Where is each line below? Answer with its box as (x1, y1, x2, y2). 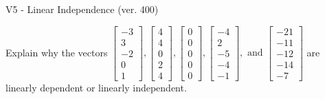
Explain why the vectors (5, 45, 108, 59)
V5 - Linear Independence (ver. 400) (5, 2, 159, 16)
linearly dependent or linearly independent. (5, 80, 187, 94)
